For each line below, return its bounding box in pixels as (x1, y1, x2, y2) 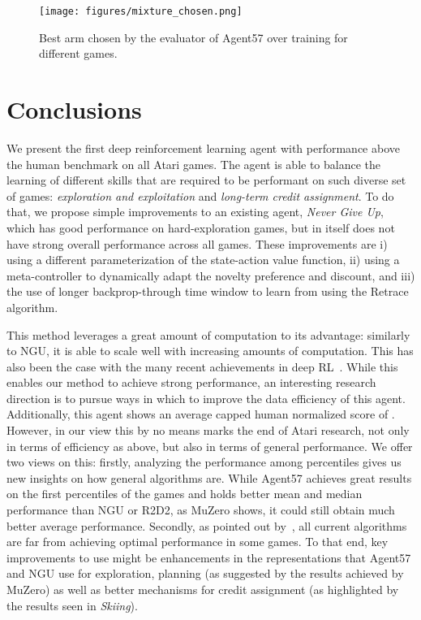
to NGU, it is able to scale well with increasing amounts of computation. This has (6, 342, 414, 359)
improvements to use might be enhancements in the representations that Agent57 (6, 548, 411, 566)
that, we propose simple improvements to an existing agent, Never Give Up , (6, 203, 384, 220)
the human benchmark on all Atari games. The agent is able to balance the (6, 155, 381, 172)
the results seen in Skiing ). (6, 596, 138, 613)
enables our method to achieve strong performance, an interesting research (6, 374, 376, 391)
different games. (39, 45, 118, 62)
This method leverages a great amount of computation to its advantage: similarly (6, 326, 410, 343)
